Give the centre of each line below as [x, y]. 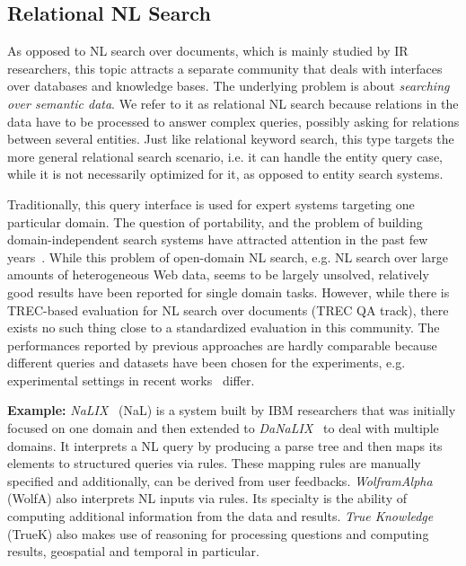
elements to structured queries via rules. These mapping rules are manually [214, 463]
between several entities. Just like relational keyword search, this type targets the [231, 139]
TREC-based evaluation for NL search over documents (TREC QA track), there [228, 310]
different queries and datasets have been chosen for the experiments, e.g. [207, 363]
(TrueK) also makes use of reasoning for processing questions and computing [218, 533]
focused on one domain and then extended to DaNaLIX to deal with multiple [223, 428]
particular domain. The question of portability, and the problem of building [215, 221]
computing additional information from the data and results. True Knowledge [220, 516]
